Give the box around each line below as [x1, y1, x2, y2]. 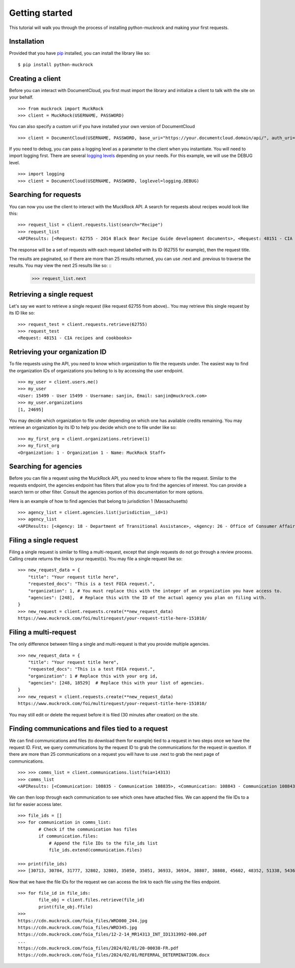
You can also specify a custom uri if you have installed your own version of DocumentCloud [9, 124, 195, 129]
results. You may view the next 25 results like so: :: [9, 262, 112, 268]
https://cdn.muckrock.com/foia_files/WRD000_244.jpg [18, 918, 147, 923]
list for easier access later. [9, 801, 62, 807]
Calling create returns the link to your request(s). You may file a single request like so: [9, 556, 183, 562]
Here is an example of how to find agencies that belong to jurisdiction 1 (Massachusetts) [9, 498, 188, 504]
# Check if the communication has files [38, 826, 137, 832]
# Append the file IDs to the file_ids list [49, 840, 158, 846]
